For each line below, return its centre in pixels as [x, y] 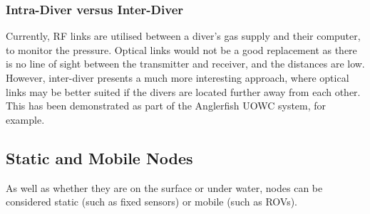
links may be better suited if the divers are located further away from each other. [183, 91]
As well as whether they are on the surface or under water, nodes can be [164, 187]
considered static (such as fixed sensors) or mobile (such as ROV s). [151, 202]
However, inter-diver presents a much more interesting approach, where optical [178, 77]
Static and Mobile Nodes [99, 157]
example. [25, 119]
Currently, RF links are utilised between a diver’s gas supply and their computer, [183, 36]
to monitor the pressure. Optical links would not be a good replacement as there [181, 49]
